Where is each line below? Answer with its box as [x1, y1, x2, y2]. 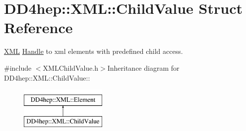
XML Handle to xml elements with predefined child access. [4, 46, 183, 56]
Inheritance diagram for [107, 62, 180, 73]
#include [4, 62, 32, 73]
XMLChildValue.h [43, 62, 99, 73]
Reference [4, 17, 73, 38]
